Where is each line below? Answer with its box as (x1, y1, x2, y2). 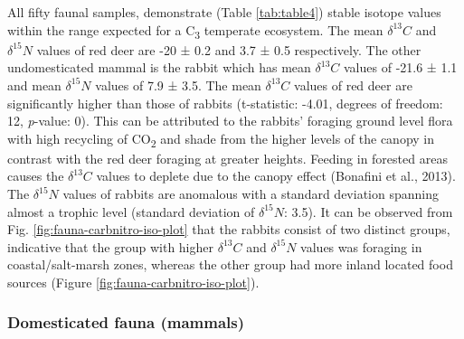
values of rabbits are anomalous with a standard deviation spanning (62, 184, 439, 202)
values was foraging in (300, 237, 422, 256)
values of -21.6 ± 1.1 (344, 58, 458, 77)
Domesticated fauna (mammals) (7, 311, 245, 334)
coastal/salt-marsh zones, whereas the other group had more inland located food (7, 255, 453, 274)
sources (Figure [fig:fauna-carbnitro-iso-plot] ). (7, 272, 260, 291)
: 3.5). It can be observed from (283, 202, 453, 221)
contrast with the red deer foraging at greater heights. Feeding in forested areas (7, 148, 448, 167)
